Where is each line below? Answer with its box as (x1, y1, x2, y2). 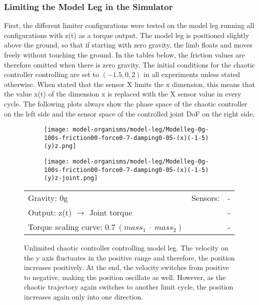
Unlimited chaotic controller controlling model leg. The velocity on (24, 242, 228, 253)
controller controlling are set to (4, 69, 99, 79)
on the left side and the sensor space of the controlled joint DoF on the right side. (4, 108, 254, 118)
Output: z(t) (28, 206, 72, 218)
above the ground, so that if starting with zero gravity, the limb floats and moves (4, 39, 252, 50)
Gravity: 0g (28, 192, 68, 204)
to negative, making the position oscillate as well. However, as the (24, 271, 226, 282)
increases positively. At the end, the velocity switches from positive (24, 262, 229, 272)
